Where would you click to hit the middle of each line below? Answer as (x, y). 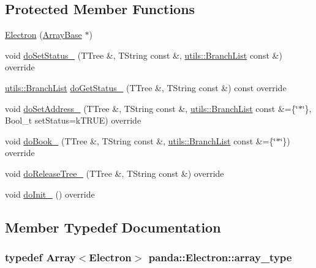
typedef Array (40, 257)
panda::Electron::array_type (220, 257)
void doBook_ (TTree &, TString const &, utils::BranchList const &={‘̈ (141, 140)
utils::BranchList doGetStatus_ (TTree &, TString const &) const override (146, 87)
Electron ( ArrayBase (43, 35)
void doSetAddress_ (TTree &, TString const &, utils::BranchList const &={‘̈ (152, 108)
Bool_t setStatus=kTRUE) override (73, 120)
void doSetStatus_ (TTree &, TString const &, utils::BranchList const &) (144, 55)
